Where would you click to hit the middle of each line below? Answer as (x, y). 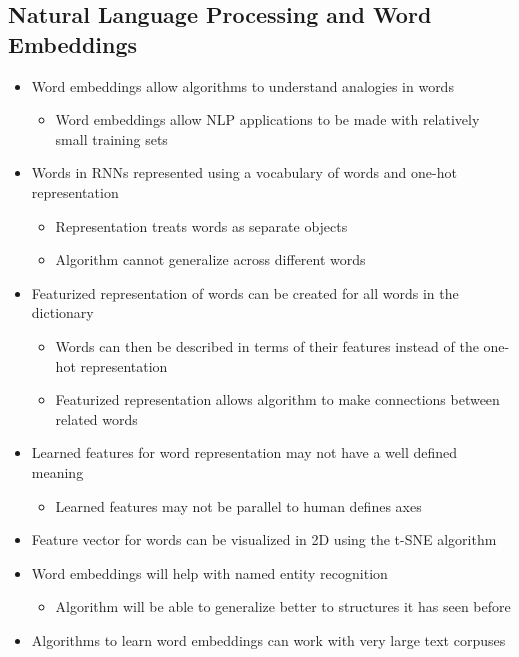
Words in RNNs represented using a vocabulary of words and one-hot (244, 172)
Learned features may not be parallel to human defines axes (238, 505)
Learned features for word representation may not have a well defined (244, 452)
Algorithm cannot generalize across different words (210, 259)
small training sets (111, 138)
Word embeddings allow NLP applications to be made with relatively (267, 119)
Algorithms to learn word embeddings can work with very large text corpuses (268, 639)
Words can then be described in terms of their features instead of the (267, 345)
